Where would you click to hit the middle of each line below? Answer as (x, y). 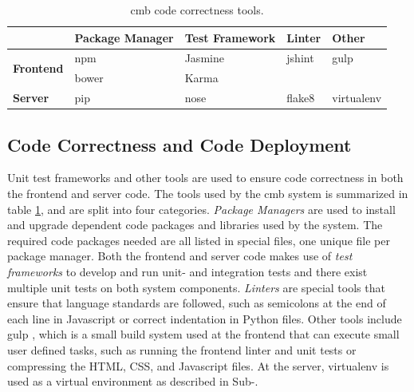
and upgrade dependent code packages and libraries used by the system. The (195, 225)
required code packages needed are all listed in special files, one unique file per (199, 240)
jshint (300, 58)
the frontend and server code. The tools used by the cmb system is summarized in (208, 194)
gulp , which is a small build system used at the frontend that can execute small (203, 334)
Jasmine (204, 58)
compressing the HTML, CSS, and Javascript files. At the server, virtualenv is (198, 365)
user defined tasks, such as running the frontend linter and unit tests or (182, 349)
